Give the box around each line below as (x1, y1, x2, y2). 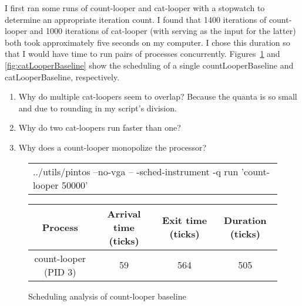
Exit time (162, 213, 207, 227)
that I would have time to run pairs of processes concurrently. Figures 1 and (5, 47, 280, 60)
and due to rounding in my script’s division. (18, 101, 177, 114)
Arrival (107, 206, 141, 220)
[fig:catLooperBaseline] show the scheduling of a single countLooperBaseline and (5, 59, 294, 71)
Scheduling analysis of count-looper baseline (28, 290, 186, 302)
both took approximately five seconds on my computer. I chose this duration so (5, 36, 290, 48)
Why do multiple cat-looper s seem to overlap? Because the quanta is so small (18, 90, 297, 103)
